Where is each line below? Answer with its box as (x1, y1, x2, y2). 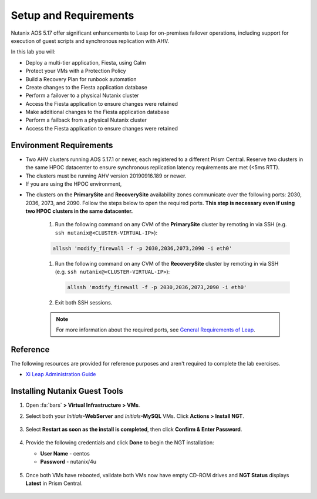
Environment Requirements (11, 140, 113, 150)
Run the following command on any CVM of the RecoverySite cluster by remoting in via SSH (55, 260, 279, 267)
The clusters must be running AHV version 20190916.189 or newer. (25, 172, 187, 179)
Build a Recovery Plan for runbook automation (25, 75, 137, 82)
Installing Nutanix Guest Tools (11, 386, 123, 396)
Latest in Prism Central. (25, 480, 83, 487)
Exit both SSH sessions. (55, 299, 113, 306)
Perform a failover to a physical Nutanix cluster (25, 92, 139, 99)
